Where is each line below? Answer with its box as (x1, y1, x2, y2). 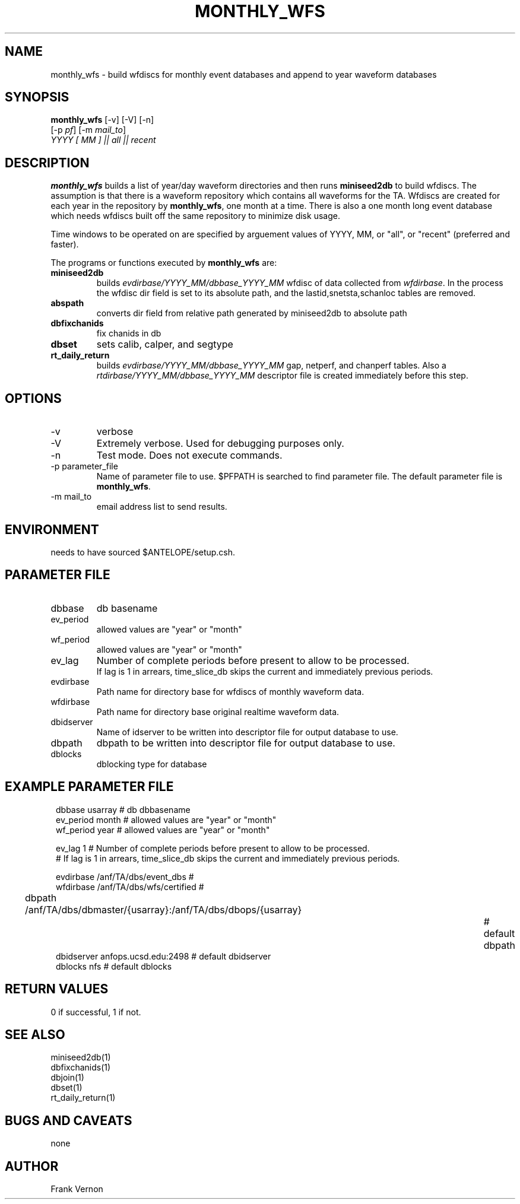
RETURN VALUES (5, 981, 109, 997)
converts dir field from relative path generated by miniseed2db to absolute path (96, 308, 407, 319)
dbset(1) (50, 1082, 83, 1093)
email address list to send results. (96, 501, 227, 512)
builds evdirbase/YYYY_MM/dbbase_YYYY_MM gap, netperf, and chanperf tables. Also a (96, 360, 446, 371)
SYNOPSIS (5, 90, 69, 105)
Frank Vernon (50, 1184, 103, 1195)
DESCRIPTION (5, 155, 90, 170)
